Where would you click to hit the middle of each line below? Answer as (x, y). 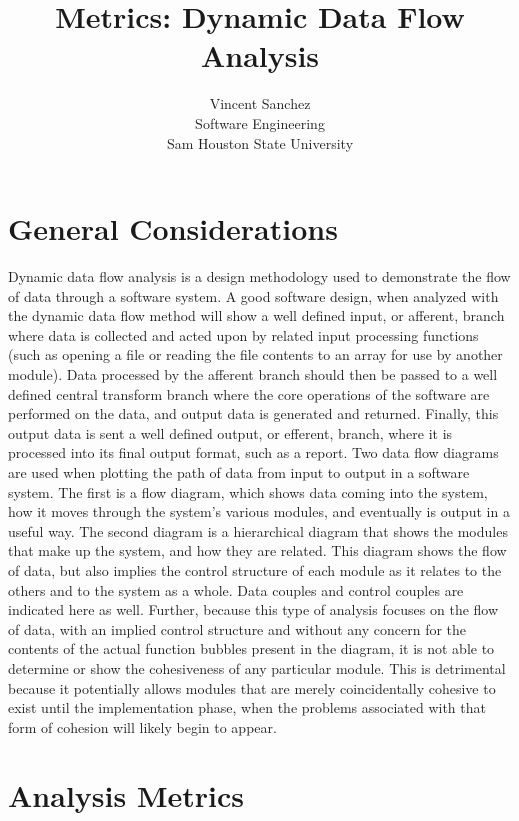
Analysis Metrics (126, 795)
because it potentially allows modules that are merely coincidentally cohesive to (252, 687)
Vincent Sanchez (260, 103)
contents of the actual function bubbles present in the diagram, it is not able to (251, 648)
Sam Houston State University (260, 142)
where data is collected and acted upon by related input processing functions (243, 334)
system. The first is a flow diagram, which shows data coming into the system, (248, 491)
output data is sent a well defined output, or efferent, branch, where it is (230, 432)
